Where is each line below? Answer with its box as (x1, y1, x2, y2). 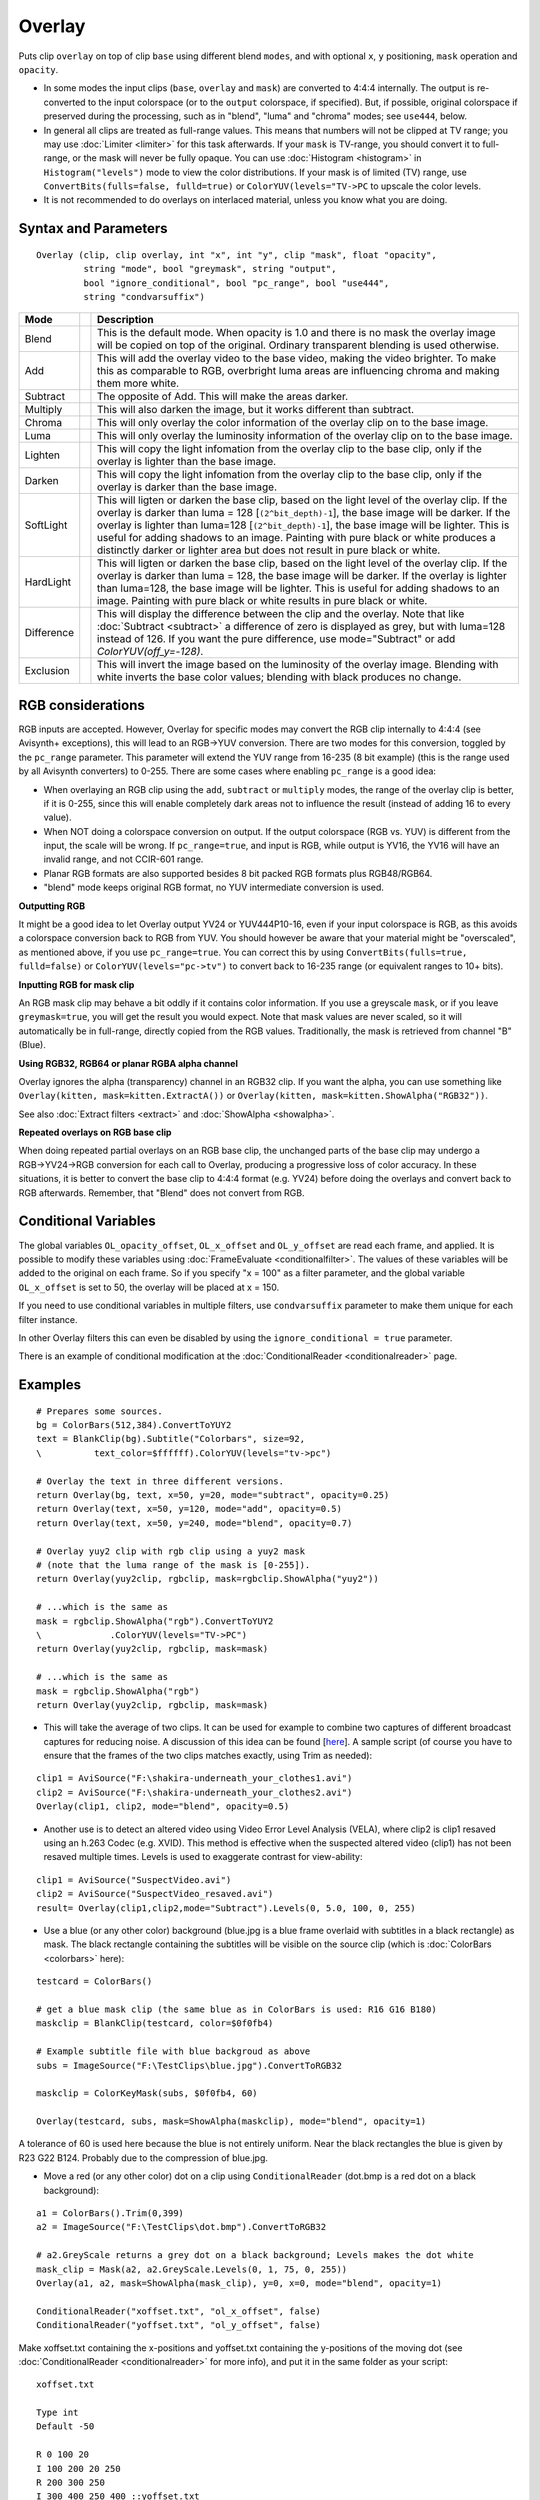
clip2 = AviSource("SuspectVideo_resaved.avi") (36, 1888, 274, 1900)
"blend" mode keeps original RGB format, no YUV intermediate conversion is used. (43, 881, 385, 894)
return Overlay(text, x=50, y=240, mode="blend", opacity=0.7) (36, 1517, 353, 1529)
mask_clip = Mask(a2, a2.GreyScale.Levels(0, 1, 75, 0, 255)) (36, 2263, 348, 2275)
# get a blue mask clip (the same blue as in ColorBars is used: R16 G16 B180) (36, 2003, 437, 2015)
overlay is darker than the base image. (96, 480, 278, 494)
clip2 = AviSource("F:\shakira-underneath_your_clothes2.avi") (36, 1786, 353, 1798)
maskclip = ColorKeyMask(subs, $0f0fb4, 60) (36, 2088, 259, 2099)
